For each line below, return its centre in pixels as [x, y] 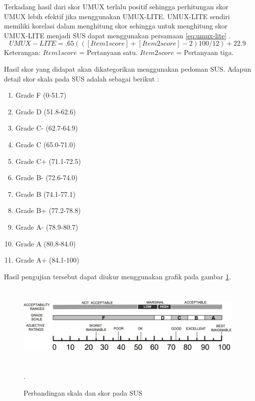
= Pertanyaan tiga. [205, 52]
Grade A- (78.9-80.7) [47, 227]
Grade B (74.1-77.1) [45, 194]
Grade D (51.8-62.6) [46, 111]
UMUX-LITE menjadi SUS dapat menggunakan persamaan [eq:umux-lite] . [117, 35]
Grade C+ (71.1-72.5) [48, 161]
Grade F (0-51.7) [41, 95]
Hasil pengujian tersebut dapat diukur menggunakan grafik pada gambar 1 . [117, 276]
